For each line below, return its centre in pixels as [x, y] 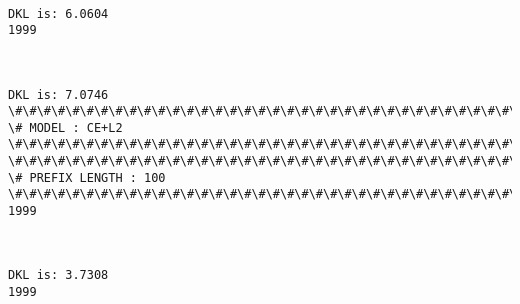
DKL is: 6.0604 [58, 13]
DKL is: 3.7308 [58, 275]
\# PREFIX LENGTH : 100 [87, 177]
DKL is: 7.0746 [58, 94]
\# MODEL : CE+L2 [65, 127]
